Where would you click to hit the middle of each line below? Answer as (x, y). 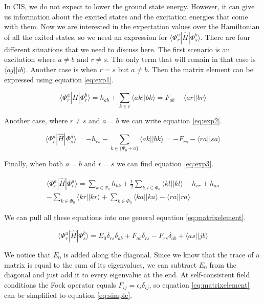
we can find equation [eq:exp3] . (165, 164)
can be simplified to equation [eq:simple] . (68, 295)
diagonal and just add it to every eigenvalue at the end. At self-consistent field (127, 275)
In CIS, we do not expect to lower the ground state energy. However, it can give (129, 6)
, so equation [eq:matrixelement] (199, 284)
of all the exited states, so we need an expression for (86, 37)
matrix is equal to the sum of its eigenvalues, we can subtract (101, 264)
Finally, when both (34, 164)
